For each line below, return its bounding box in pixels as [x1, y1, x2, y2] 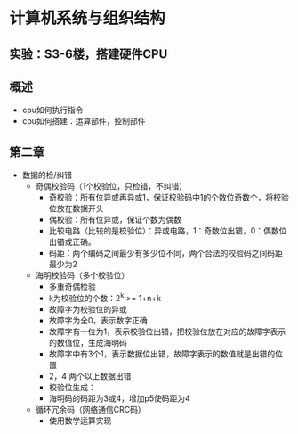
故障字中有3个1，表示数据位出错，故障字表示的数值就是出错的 [48, 348, 276, 359]
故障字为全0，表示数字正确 [48, 315, 149, 325]
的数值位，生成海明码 [48, 337, 127, 348]
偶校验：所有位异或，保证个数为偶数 [48, 215, 182, 225]
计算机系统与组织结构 [9, 8, 166, 29]
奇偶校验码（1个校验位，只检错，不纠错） [35, 181, 188, 192]
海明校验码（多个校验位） [35, 270, 130, 281]
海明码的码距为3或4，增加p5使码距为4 [48, 393, 191, 404]
